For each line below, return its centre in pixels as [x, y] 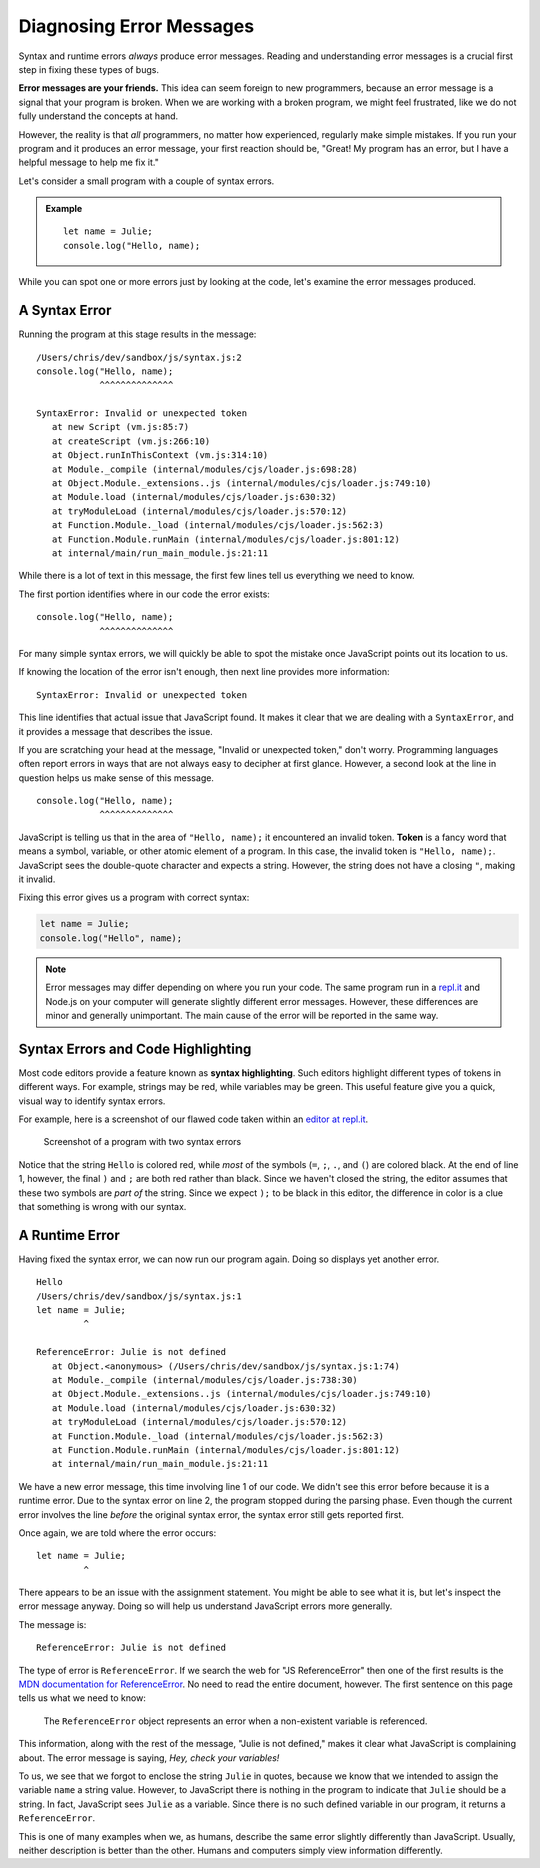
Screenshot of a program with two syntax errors [142, 1142]
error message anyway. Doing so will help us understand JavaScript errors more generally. [205, 1606]
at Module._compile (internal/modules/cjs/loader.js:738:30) [205, 1380]
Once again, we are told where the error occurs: [117, 1532]
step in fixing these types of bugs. [89, 69]
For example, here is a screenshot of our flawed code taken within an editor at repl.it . [193, 1119]
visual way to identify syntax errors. [92, 1101]
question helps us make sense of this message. [116, 777]
